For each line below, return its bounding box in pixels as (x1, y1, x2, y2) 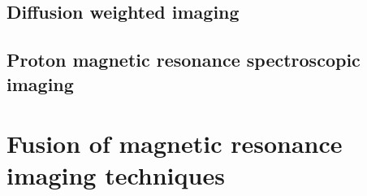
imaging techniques (6, 159, 225, 192)
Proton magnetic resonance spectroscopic (6, 47, 361, 72)
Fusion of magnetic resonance (6, 127, 343, 160)
